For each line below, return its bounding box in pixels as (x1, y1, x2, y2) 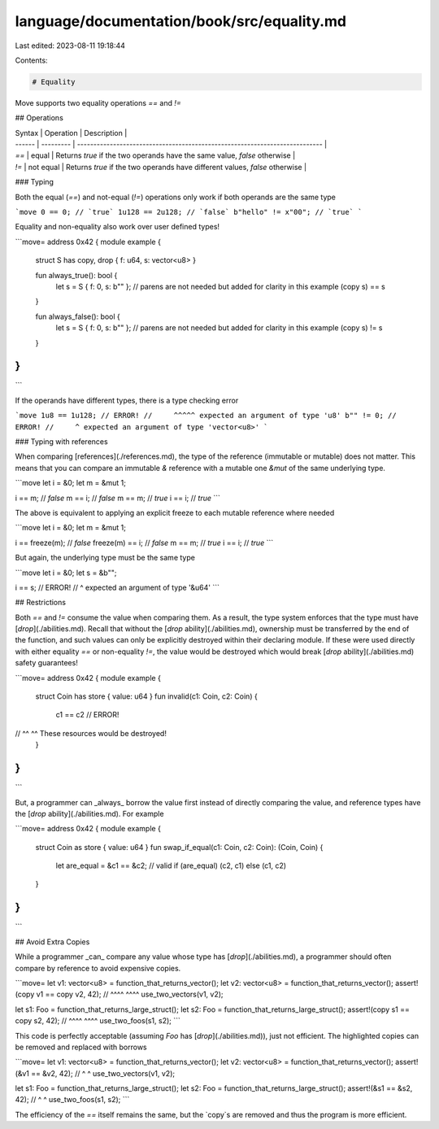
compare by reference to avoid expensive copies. (15, 963, 181, 973)
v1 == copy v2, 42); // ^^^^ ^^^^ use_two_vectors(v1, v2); (36, 989, 224, 1000)
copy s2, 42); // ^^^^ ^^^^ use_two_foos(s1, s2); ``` (15, 1016, 180, 1026)
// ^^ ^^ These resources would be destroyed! (15, 728, 167, 738)
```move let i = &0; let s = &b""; (15, 568, 117, 578)
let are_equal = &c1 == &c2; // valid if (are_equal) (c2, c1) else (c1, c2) (55, 861, 287, 870)
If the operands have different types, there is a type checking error (15, 395, 239, 405)
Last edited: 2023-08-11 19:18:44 (15, 41, 126, 50)
